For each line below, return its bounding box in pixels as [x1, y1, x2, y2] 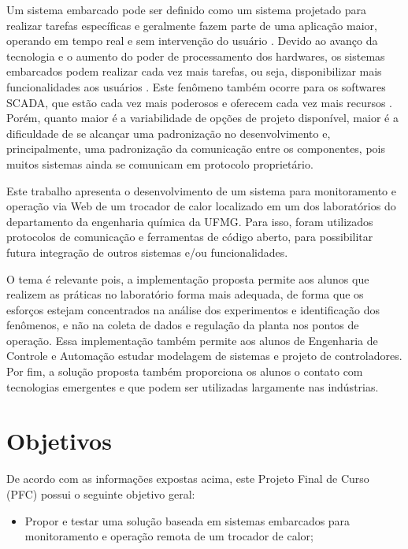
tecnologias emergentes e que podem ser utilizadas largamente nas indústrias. [6, 378, 379, 395]
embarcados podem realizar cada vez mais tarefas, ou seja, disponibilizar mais [6, 63, 382, 80]
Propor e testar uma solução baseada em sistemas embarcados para [24, 512, 351, 529]
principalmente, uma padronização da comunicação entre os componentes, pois [6, 140, 385, 157]
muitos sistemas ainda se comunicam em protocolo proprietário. [6, 155, 313, 172]
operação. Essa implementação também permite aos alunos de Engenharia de [6, 332, 378, 348]
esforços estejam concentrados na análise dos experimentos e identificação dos [6, 301, 380, 317]
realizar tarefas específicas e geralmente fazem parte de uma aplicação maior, [6, 17, 377, 33]
